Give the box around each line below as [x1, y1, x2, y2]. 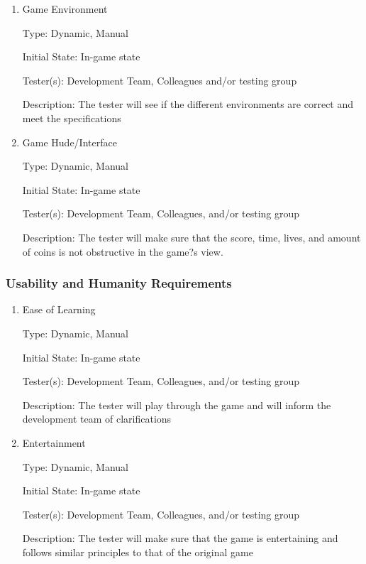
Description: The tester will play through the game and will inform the [22, 397, 331, 412]
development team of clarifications [22, 411, 172, 426]
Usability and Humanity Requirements [6, 274, 232, 292]
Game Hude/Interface [22, 134, 117, 149]
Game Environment [22, 1, 108, 16]
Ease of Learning [22, 302, 96, 317]
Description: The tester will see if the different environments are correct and [22, 97, 354, 112]
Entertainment [22, 435, 86, 450]
